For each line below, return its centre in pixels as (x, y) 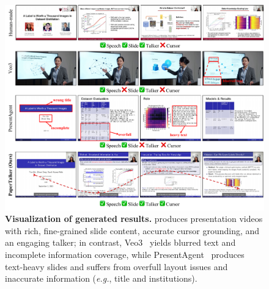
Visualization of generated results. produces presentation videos (134, 219)
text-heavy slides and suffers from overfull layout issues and (116, 266)
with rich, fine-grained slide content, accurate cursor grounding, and (132, 230)
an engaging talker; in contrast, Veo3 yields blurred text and (120, 242)
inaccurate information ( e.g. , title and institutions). (101, 278)
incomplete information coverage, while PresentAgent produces (125, 254)
